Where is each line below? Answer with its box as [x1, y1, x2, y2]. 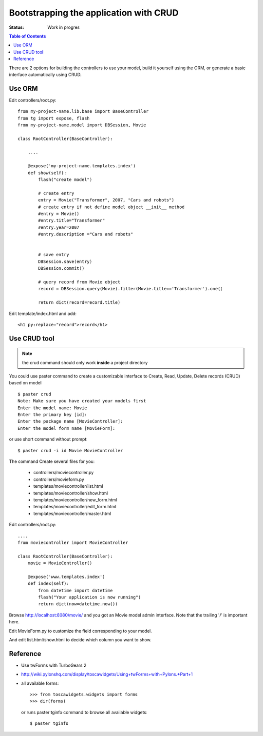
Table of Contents [9, 33, 46, 39]
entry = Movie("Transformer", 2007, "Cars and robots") [38, 198, 175, 203]
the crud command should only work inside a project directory [22, 359, 148, 365]
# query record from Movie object [38, 279, 121, 285]
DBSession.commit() [38, 266, 85, 271]
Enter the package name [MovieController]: [18, 418, 123, 424]
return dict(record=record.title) [38, 300, 121, 305]
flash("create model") [38, 177, 93, 182]
